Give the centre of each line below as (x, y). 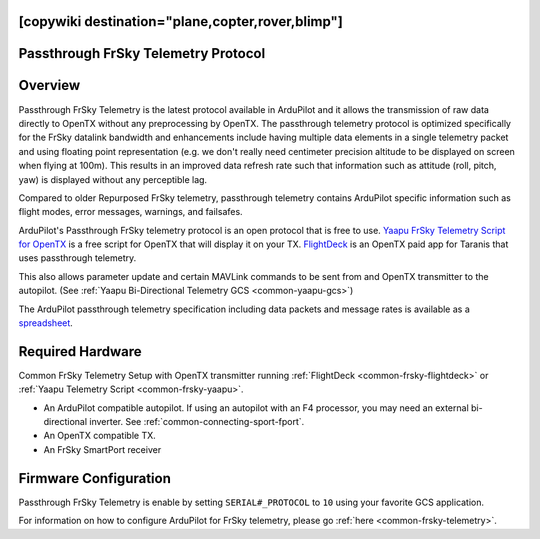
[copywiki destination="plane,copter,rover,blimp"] (181, 21)
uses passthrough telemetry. (77, 258)
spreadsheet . (46, 323)
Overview (49, 85)
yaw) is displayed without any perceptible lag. (113, 179)
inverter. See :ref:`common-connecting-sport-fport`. (196, 422)
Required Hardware (80, 351)
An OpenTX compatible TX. (100, 436)
